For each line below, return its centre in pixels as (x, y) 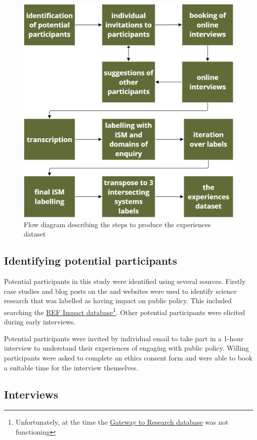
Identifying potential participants (91, 260)
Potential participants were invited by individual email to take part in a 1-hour (124, 338)
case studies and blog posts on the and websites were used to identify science (120, 291)
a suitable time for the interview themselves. (71, 367)
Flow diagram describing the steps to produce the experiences (117, 224)
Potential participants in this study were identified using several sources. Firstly (125, 281)
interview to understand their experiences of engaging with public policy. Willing (127, 348)
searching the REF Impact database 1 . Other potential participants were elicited (125, 311)
